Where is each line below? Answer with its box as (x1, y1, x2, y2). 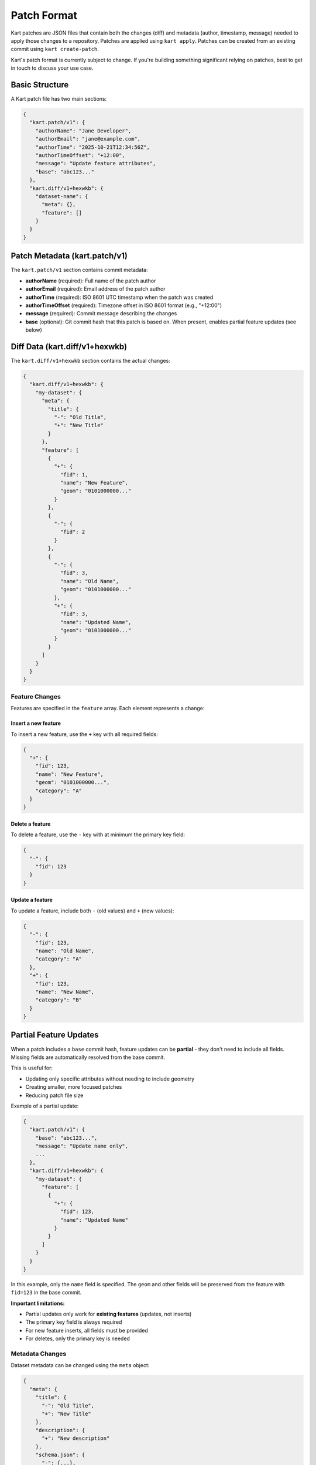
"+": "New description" (42, 1435, 110, 1442)
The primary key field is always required (25, 1318, 122, 1326)
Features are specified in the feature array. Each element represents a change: (11, 705, 205, 712)
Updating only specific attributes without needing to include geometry (25, 1075, 195, 1082)
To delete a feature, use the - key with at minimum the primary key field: (11, 831, 186, 838)
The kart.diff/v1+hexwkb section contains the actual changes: (11, 357, 171, 364)
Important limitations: (11, 1300, 65, 1307)
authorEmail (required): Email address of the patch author (25, 285, 166, 292)
